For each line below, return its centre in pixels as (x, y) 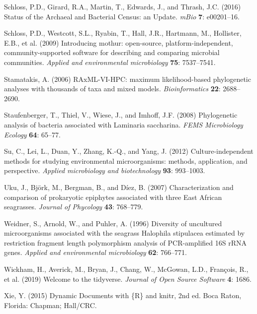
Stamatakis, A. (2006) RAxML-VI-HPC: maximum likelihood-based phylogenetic (128, 79)
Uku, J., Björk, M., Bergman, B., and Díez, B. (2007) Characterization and (119, 187)
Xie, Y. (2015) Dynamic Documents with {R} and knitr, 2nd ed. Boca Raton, (123, 295)
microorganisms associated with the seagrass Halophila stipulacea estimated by (125, 233)
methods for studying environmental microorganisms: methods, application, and (126, 160)
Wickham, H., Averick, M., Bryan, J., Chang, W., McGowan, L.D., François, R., (126, 269)
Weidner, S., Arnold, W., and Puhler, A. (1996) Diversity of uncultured (113, 223)
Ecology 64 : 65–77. (32, 134)
